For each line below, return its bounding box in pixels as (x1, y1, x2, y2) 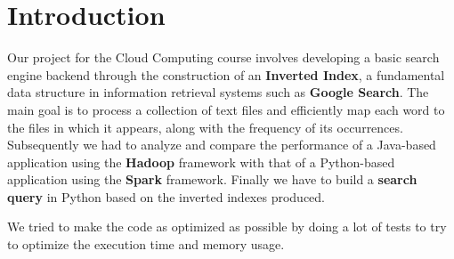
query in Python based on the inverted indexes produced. (7, 187, 325, 206)
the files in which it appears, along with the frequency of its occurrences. (7, 117, 403, 136)
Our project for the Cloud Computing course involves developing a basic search (7, 48, 440, 67)
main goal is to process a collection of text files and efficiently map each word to (7, 100, 445, 118)
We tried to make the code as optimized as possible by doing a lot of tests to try (7, 217, 447, 236)
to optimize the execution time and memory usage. (7, 235, 285, 254)
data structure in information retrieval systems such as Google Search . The (7, 83, 429, 101)
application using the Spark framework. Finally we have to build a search (7, 170, 418, 189)
